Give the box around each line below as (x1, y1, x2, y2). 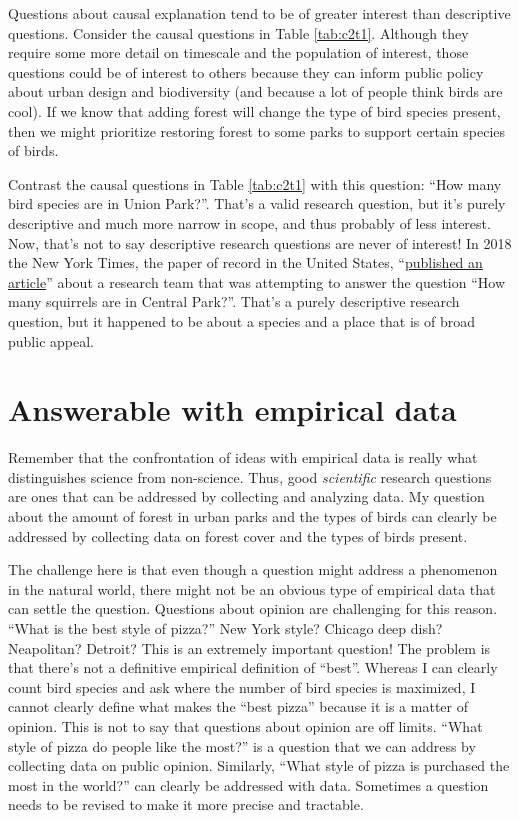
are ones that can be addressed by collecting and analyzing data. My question (8, 486, 485, 507)
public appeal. (8, 330, 94, 351)
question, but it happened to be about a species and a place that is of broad (8, 310, 476, 331)
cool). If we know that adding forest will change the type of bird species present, (8, 100, 501, 121)
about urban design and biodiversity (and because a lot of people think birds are (8, 81, 503, 102)
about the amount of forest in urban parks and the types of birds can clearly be (8, 506, 497, 526)
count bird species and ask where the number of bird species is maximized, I (8, 676, 476, 697)
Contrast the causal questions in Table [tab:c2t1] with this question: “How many (8, 173, 502, 194)
